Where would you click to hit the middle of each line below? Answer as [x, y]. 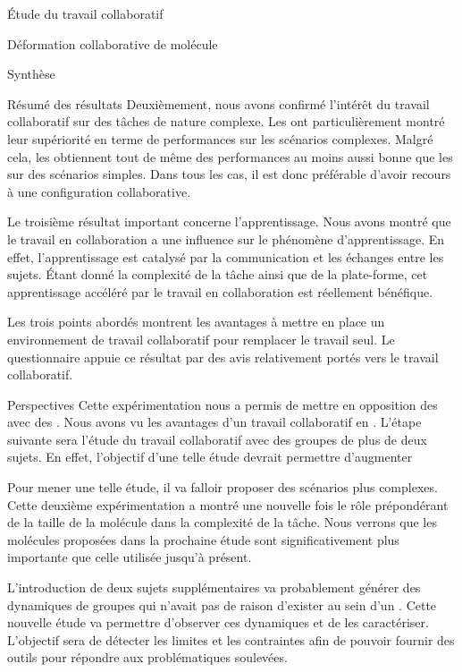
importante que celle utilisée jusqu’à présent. [130, 557]
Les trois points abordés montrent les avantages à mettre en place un [196, 322]
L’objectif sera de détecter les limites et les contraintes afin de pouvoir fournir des [231, 639]
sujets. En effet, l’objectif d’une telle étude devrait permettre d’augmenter [210, 457]
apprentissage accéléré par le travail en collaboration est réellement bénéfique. [220, 291]
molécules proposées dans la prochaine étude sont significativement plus [203, 539]
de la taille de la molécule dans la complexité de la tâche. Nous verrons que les [222, 522]
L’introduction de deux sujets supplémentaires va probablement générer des [214, 587]
